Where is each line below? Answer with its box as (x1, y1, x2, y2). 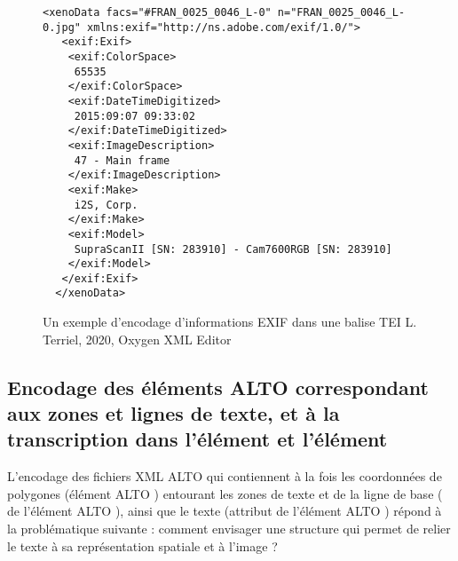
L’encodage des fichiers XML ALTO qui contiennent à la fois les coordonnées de (7, 467, 442, 486)
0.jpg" (43, 20, 81, 34)
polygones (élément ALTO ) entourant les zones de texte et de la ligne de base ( (7, 484, 443, 502)
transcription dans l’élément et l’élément (7, 425, 388, 453)
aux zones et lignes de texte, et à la (7, 399, 340, 427)
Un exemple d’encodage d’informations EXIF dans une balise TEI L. (43, 312, 417, 331)
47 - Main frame (74, 154, 170, 167)
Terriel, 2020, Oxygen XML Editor (43, 329, 232, 348)
